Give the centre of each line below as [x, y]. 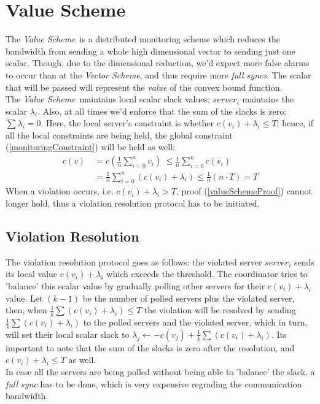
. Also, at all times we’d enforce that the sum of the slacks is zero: [162, 111]
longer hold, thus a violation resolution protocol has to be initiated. [133, 203]
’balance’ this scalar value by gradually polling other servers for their [135, 286]
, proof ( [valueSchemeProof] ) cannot [244, 191]
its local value [32, 274]
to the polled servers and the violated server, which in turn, [195, 322]
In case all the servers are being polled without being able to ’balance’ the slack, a [160, 372]
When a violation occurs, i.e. [60, 191]
